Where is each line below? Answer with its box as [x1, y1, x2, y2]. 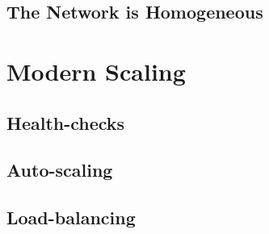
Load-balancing [6, 205, 136, 230]
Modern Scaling [6, 54, 186, 87]
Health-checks [6, 110, 125, 135]
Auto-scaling [6, 157, 113, 182]
